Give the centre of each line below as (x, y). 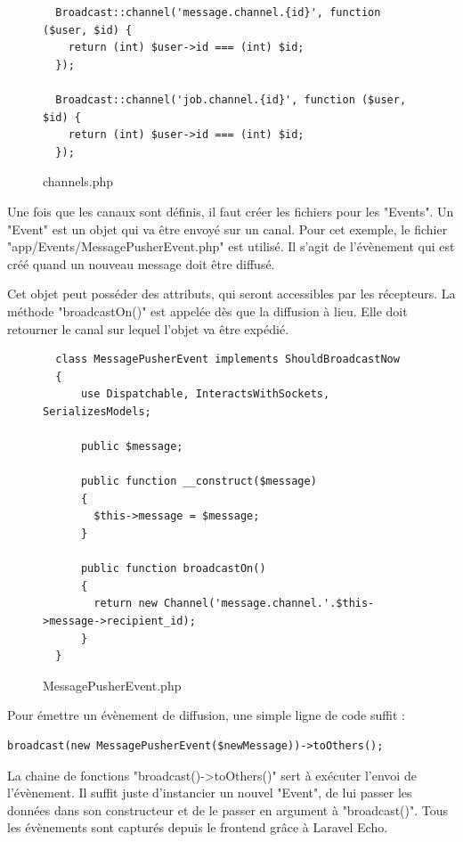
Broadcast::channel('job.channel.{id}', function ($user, (231, 99)
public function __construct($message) (199, 482)
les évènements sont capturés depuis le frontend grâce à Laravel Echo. (198, 827)
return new (126, 604)
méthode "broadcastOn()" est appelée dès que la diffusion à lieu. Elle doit (207, 311)
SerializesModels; (97, 411)
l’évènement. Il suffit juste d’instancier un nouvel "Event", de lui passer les (210, 793)
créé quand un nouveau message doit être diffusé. (141, 263)
